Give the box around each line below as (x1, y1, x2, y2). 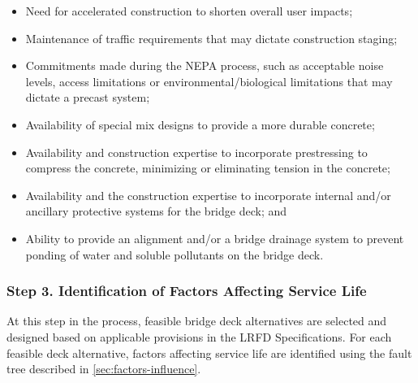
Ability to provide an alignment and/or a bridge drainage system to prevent (25, 229, 404, 246)
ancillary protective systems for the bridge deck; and (25, 202, 287, 220)
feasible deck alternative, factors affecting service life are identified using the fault (6, 344, 412, 361)
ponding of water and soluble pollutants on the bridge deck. (25, 246, 324, 263)
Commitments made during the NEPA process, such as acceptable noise (25, 57, 384, 74)
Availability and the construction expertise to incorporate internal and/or (25, 186, 391, 203)
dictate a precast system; (25, 89, 150, 106)
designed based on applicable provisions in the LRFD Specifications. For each (6, 328, 392, 345)
